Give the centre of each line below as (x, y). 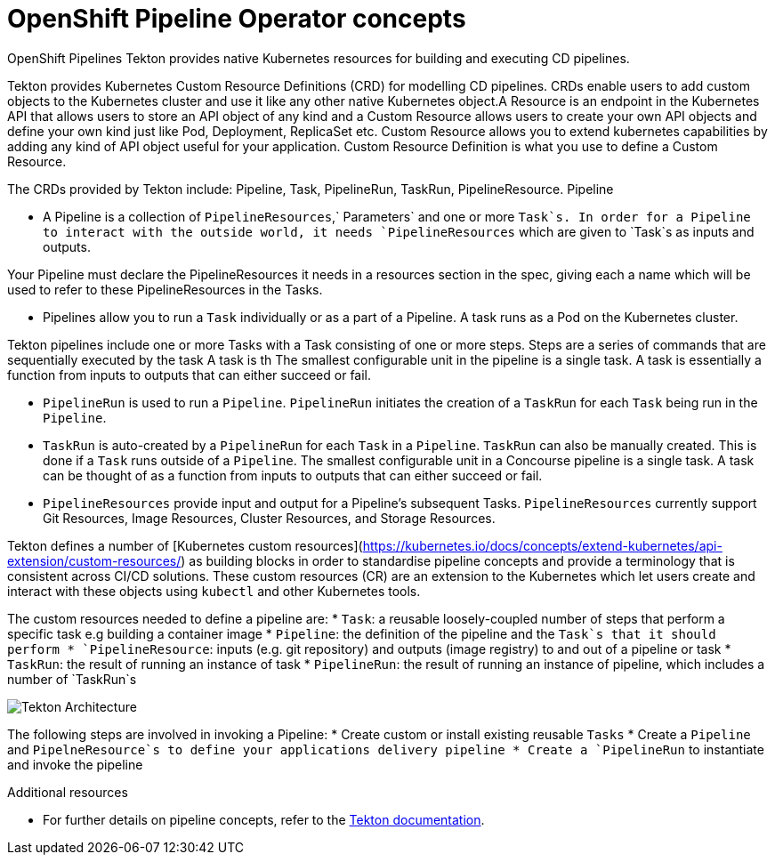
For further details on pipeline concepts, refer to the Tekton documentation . (264, 819)
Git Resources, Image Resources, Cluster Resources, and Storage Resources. (269, 518)
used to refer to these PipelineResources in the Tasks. (165, 289)
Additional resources (68, 792)
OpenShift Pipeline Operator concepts (237, 19)
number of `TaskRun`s (72, 679)
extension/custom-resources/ (94, 560)
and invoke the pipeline (75, 764)
